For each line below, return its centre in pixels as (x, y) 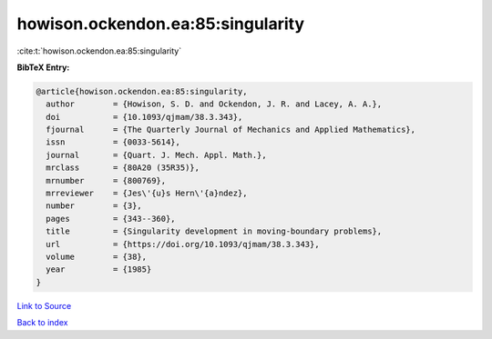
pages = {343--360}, (111, 219)
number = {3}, (94, 206)
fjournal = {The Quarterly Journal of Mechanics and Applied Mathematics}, (231, 130)
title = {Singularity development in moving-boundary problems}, (214, 231)
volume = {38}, (97, 257)
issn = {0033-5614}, (113, 142)
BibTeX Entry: (43, 67)
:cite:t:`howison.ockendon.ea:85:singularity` (99, 51)
